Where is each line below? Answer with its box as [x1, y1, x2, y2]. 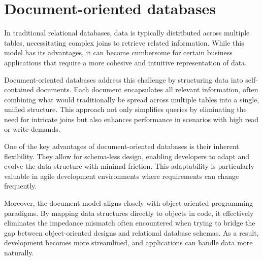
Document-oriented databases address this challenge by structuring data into [4, 74, 243, 85]
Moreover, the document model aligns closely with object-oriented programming [4, 198, 253, 208]
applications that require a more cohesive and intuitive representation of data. [4, 57, 247, 67]
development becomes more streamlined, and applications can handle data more [4, 237, 253, 248]
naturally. [4, 247, 34, 257]
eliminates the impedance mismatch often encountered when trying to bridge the [4, 217, 255, 228]
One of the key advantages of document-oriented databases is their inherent [4, 141, 239, 152]
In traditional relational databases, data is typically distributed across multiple [4, 27, 250, 38]
